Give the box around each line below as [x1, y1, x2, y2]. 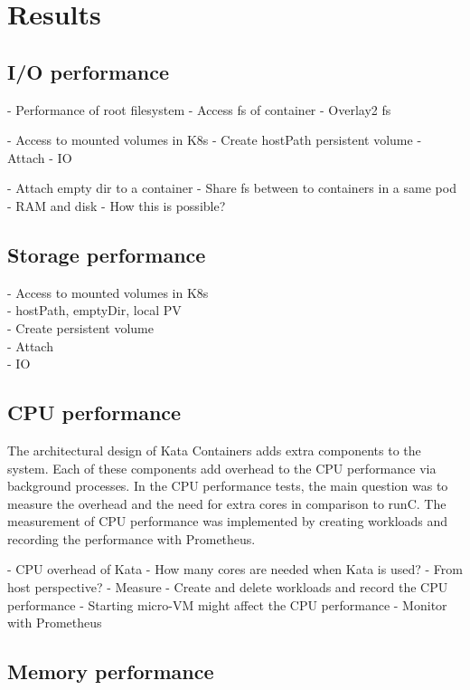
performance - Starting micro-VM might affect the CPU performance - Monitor [7, 595, 447, 614]
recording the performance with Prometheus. [7, 529, 256, 548]
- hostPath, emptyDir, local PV [7, 301, 182, 320]
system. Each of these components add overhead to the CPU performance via [7, 458, 437, 477]
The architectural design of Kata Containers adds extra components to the [7, 440, 421, 459]
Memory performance [7, 657, 214, 685]
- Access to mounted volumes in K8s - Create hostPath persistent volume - [7, 130, 422, 149]
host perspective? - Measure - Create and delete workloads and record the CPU [7, 578, 448, 597]
